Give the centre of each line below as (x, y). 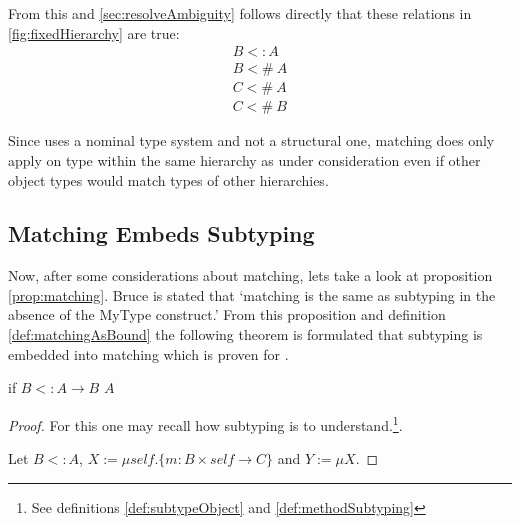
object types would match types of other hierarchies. (168, 179)
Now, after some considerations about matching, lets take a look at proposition (250, 275)
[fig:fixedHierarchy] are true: (94, 32)
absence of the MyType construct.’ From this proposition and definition (227, 314)
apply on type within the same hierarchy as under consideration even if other (244, 159)
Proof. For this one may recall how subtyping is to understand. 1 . (205, 423)
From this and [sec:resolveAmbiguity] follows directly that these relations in (240, 13)
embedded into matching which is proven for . (148, 353)
